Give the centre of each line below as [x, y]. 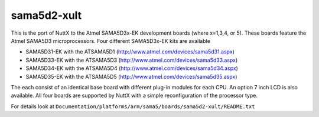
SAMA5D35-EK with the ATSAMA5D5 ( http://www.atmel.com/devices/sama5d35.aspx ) [131, 76]
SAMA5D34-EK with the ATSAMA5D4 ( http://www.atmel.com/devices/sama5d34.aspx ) [132, 68]
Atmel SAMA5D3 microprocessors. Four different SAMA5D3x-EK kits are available [111, 41]
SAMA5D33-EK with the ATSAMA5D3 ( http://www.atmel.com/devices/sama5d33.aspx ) [132, 60]
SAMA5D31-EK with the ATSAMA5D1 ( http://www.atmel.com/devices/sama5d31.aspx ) [130, 52]
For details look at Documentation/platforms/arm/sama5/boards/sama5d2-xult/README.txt [133, 106]
